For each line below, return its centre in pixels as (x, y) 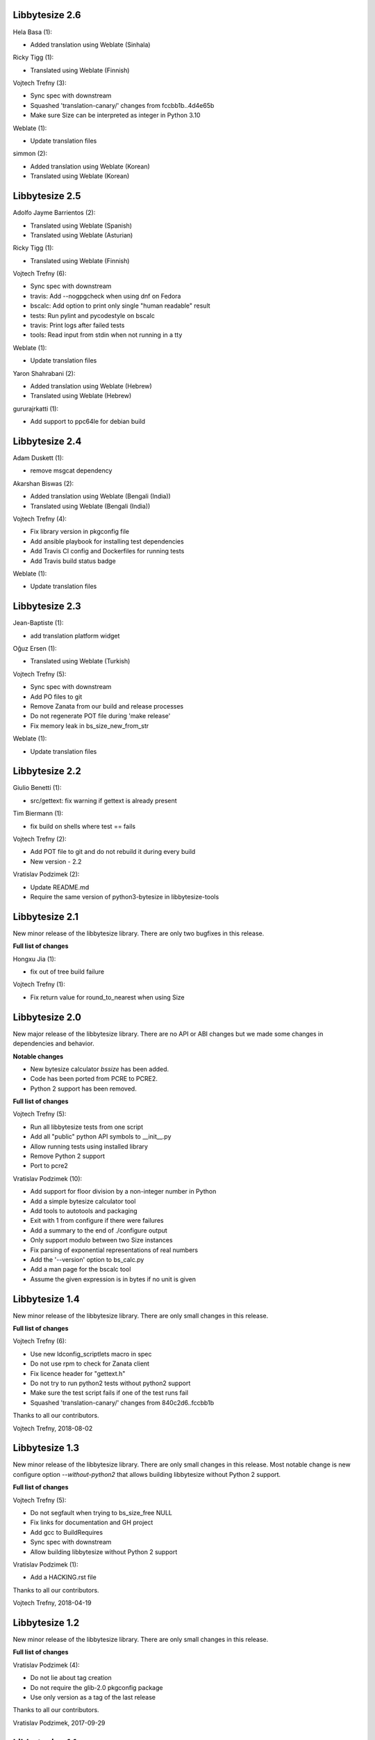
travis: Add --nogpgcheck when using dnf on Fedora (106, 296)
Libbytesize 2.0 (47, 1017)
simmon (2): (30, 154)
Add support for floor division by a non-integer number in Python (123, 1192)
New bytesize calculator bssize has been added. (100, 1069)
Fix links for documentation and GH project (92, 1522)
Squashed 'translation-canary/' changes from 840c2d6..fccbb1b (122, 1402)
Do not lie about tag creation (71, 1678)
